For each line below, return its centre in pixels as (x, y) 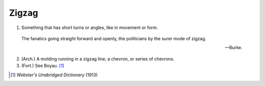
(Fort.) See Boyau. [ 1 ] (43, 66)
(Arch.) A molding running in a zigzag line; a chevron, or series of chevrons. (98, 58)
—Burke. (234, 48)
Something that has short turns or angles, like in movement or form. (90, 28)
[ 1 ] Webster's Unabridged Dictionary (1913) (54, 75)
